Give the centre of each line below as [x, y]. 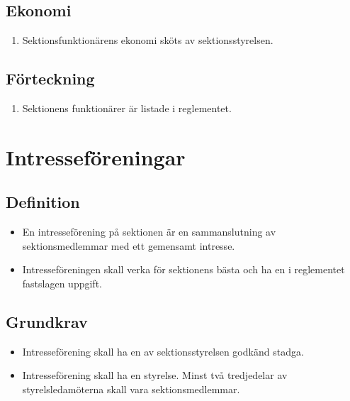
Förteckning [50, 78]
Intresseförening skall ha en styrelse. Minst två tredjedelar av [155, 375]
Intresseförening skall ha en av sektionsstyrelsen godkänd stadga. [163, 351]
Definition [43, 202]
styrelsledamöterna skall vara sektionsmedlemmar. [131, 389]
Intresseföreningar [96, 156]
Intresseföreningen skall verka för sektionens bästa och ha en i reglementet [184, 269]
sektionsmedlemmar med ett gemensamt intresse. [129, 245]
